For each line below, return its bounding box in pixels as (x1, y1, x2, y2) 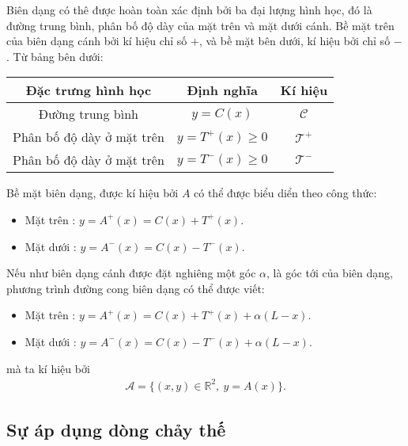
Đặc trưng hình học (25, 81, 152, 100)
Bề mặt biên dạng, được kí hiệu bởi (6, 185, 179, 201)
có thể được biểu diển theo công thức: (194, 185, 377, 201)
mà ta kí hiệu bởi (6, 360, 90, 376)
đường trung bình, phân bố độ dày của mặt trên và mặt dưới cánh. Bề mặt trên (6, 17, 395, 33)
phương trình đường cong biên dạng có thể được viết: (6, 280, 265, 296)
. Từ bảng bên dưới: (6, 48, 104, 64)
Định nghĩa (187, 81, 258, 100)
